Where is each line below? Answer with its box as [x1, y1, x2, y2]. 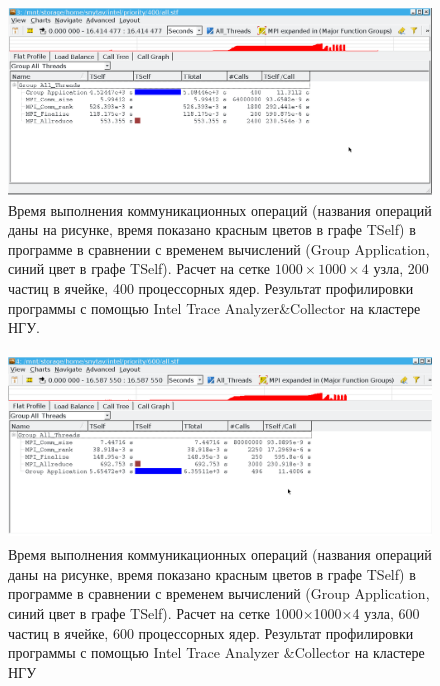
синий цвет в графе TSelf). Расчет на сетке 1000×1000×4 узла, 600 [8, 603, 420, 624]
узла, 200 [373, 258, 429, 279]
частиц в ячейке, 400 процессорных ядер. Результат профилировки [8, 277, 414, 298]
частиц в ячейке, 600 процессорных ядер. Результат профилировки [8, 622, 414, 643]
